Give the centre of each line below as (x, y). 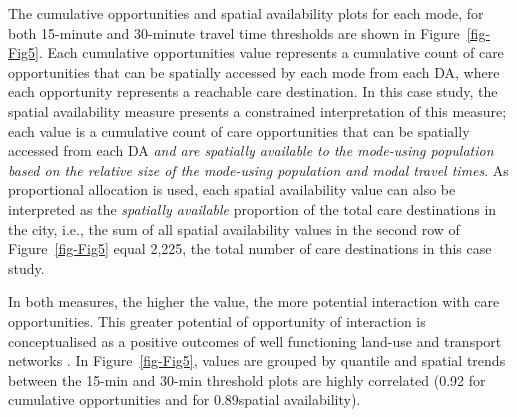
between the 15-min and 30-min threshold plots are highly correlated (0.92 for (247, 379)
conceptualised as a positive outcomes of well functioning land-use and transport (255, 340)
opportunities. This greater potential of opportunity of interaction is (217, 320)
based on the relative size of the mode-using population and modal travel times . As (258, 169)
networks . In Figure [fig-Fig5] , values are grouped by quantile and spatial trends (257, 360)
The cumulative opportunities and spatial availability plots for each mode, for (246, 13)
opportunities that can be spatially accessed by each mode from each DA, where (254, 71)
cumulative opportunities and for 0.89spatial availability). (184, 399)
